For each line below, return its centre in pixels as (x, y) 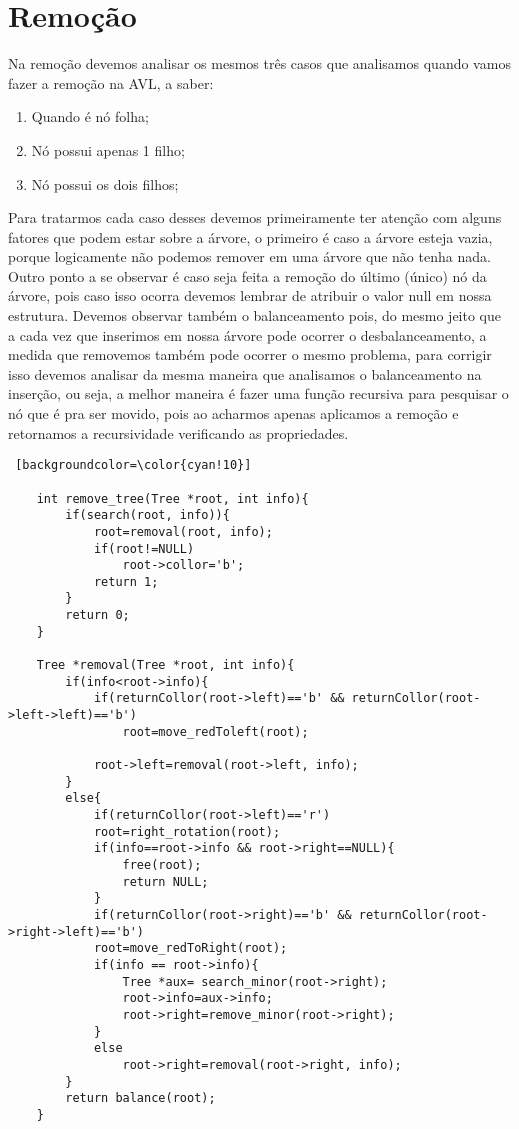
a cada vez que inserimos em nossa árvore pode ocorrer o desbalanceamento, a (247, 334)
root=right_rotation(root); (187, 831)
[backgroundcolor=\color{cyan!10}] (133, 465)
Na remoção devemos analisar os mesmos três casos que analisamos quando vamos (259, 63)
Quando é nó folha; (90, 116)
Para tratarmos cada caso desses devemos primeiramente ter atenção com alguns (255, 217)
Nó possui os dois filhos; (105, 183)
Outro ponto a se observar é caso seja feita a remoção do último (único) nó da (247, 275)
